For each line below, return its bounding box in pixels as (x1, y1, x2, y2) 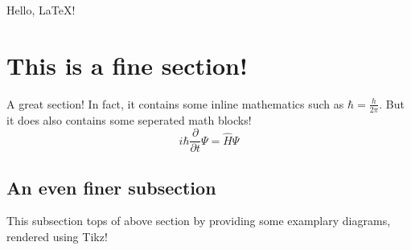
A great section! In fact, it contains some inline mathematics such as (6, 95, 344, 112)
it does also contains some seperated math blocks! (6, 111, 252, 128)
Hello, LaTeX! (6, 2, 76, 18)
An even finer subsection (6, 174, 216, 199)
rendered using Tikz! (6, 228, 108, 244)
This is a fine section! (6, 48, 248, 81)
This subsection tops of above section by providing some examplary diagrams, (6, 212, 391, 229)
